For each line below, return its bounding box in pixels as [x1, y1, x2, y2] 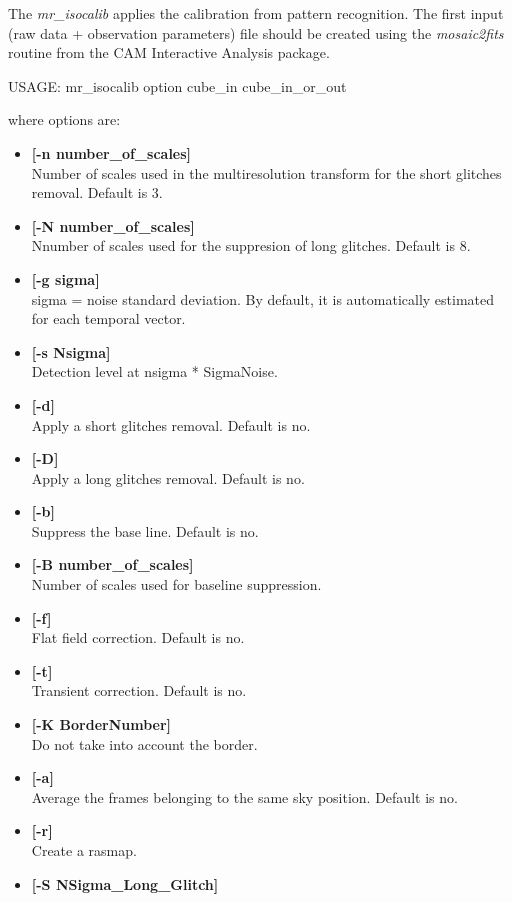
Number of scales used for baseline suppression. [31, 574, 322, 595]
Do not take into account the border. [31, 733, 258, 754]
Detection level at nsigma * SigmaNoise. [31, 361, 278, 382]
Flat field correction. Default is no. [31, 627, 245, 648]
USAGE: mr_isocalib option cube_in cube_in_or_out [8, 75, 347, 96]
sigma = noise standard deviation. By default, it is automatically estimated [31, 288, 495, 309]
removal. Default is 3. [31, 182, 163, 203]
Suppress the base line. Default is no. [31, 520, 259, 541]
